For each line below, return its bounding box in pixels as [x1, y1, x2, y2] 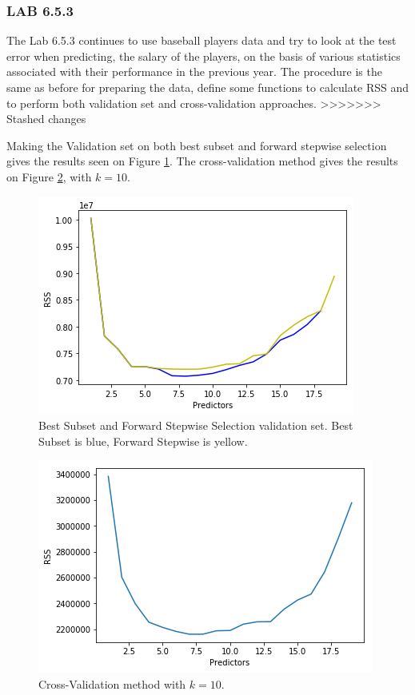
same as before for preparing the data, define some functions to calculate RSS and [6, 79, 409, 95]
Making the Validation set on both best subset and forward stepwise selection [6, 137, 387, 153]
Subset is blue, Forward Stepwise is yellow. [38, 432, 248, 449]
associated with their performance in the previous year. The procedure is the [6, 63, 382, 80]
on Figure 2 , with [6, 168, 92, 185]
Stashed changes [6, 110, 86, 127]
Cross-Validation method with [38, 675, 186, 692]
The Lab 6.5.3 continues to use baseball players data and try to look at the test [6, 32, 397, 49]
